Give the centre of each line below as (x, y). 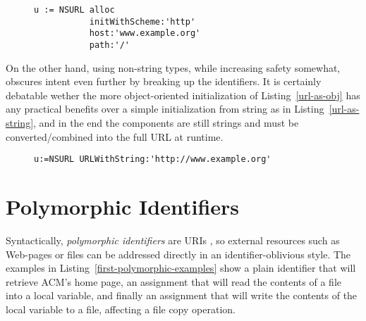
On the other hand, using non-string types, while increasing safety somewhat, (173, 67)
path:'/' (110, 45)
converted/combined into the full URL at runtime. (115, 136)
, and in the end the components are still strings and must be (166, 122)
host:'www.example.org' (145, 33)
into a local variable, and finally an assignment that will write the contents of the (182, 295)
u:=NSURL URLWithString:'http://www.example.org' (153, 159)
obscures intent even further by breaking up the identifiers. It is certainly (164, 81)
